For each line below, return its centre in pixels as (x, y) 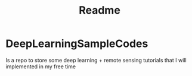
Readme (100, 10)
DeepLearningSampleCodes (77, 44)
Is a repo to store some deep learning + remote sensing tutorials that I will (96, 60)
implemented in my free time (41, 66)
